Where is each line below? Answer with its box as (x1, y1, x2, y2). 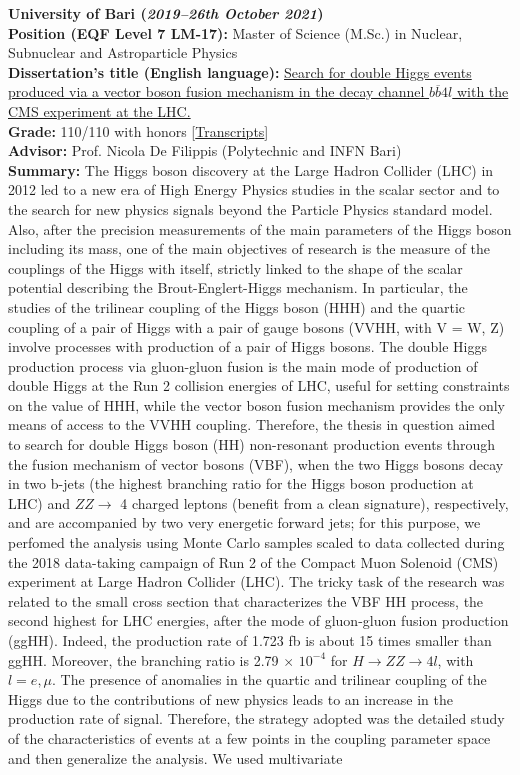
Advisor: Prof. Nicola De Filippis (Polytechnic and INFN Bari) (8, 140, 402, 161)
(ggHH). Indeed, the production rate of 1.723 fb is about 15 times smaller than (8, 630, 492, 650)
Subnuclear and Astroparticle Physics (8, 42, 238, 63)
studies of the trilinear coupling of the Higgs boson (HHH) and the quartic (8, 296, 466, 317)
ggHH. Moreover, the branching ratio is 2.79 (8, 649, 279, 670)
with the (456, 81, 509, 102)
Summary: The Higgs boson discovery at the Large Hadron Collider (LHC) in (8, 159, 494, 180)
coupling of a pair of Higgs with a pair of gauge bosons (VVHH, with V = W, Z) (8, 316, 505, 337)
